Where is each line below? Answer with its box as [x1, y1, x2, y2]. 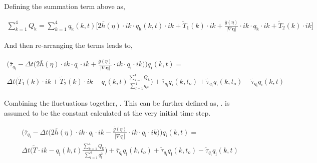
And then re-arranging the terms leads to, [4, 39, 133, 50]
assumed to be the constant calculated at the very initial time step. [4, 108, 211, 118]
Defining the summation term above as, [4, 1, 125, 11]
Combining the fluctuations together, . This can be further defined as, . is [4, 98, 230, 108]
